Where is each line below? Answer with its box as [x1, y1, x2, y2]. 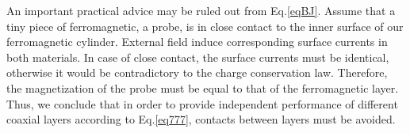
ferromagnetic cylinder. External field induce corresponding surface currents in [6, 33, 388, 50]
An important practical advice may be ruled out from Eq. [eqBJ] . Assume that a [6, 2, 396, 18]
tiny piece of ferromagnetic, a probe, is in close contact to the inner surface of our [6, 17, 404, 34]
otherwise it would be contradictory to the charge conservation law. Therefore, [6, 64, 388, 81]
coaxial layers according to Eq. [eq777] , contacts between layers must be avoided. [6, 111, 396, 127]
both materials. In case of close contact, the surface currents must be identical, [6, 48, 389, 65]
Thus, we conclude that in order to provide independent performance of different [6, 95, 398, 112]
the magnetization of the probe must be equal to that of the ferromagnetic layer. [6, 79, 399, 96]
